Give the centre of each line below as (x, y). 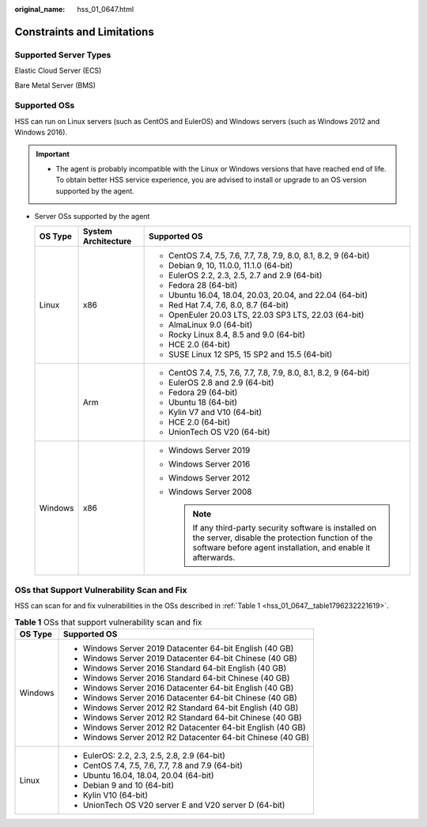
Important (53, 154)
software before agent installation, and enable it (282, 548)
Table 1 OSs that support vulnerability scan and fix (108, 622)
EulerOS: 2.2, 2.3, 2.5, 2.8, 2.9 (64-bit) (154, 755)
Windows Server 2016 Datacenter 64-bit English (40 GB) (188, 688)
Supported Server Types (63, 55)
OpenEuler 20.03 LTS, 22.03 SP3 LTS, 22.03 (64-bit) (266, 315)
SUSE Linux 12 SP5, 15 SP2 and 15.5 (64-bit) (251, 354)
